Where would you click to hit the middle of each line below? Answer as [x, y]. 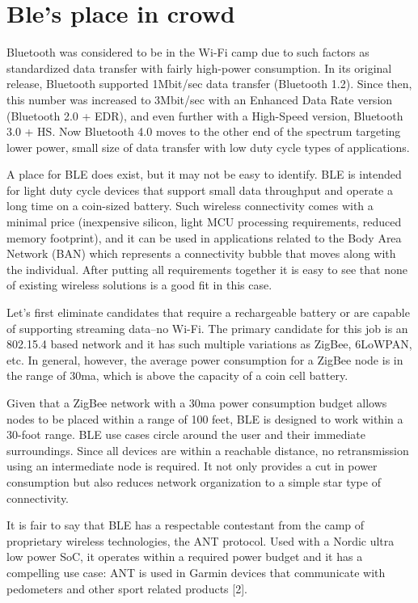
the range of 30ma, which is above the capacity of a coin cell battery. [177, 375]
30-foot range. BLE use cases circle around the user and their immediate [186, 434]
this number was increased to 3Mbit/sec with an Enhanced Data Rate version [200, 99]
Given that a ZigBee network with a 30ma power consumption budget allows [197, 403]
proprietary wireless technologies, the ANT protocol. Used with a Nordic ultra [201, 540]
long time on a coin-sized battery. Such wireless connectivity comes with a [190, 206]
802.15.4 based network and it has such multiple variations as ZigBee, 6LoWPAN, [209, 344]
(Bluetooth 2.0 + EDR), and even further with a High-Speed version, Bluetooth [205, 115]
